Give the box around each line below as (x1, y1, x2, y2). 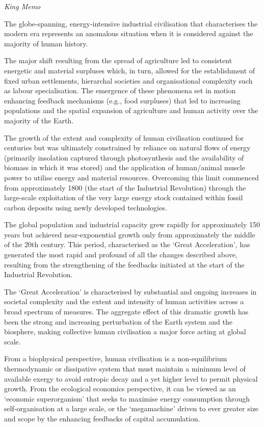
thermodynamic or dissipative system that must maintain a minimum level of (4, 363, 246, 373)
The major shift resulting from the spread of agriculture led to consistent (4, 55, 232, 66)
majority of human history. (4, 38, 88, 48)
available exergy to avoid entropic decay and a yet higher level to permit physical (4, 373, 258, 384)
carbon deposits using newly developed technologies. (4, 202, 167, 212)
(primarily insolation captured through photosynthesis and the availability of (4, 152, 244, 163)
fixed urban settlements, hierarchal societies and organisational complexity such (4, 75, 253, 86)
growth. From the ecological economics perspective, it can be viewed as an (4, 383, 236, 394)
